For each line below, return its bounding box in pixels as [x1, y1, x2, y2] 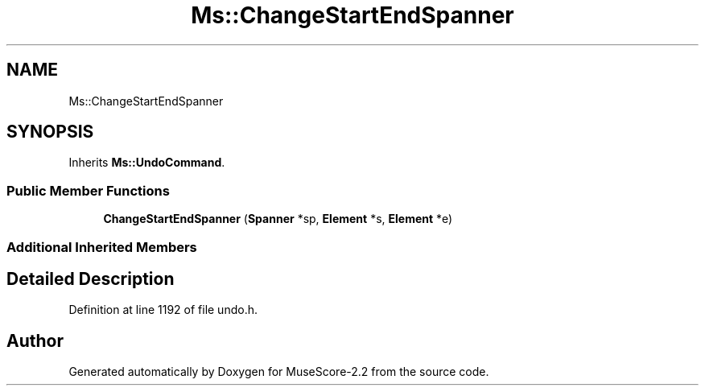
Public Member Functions [6, 182, 170, 199]
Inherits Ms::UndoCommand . [68, 155, 225, 170]
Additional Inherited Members [6, 238, 197, 255]
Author [6, 330, 64, 351]
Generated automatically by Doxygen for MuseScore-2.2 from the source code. [68, 365, 489, 379]
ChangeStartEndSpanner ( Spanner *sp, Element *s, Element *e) [103, 212, 453, 226]
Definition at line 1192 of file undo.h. [68, 303, 258, 317]
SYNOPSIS [6, 122, 94, 142]
